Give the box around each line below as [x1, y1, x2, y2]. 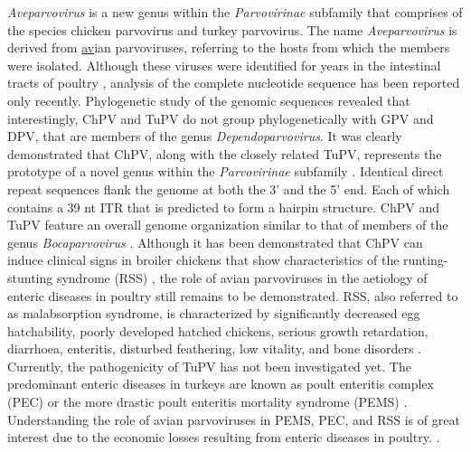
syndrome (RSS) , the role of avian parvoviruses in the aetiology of [56, 268, 428, 287]
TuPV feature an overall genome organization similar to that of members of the [7, 215, 448, 234]
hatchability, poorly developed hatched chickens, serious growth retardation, [7, 321, 429, 340]
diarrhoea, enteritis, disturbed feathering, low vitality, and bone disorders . [7, 339, 422, 358]
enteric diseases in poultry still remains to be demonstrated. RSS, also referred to [7, 286, 458, 305]
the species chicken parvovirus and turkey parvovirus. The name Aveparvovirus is [7, 20, 457, 39]
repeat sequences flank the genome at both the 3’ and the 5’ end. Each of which [7, 179, 450, 198]
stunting [7, 268, 53, 287]
